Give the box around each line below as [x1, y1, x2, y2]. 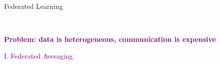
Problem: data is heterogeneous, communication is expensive [4, 34, 216, 44]
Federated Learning [4, 1, 63, 11]
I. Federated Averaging [4, 50, 73, 61]
